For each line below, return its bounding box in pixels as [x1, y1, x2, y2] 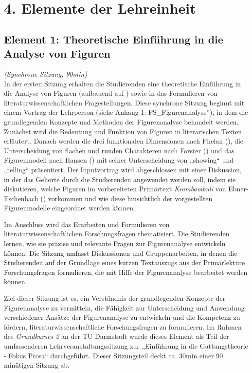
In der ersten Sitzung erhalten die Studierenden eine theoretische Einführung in [4, 78, 241, 88]
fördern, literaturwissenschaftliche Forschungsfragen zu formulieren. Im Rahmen [4, 321, 242, 332]
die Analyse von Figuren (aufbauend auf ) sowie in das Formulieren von [4, 88, 218, 98]
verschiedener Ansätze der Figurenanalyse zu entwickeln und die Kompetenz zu [4, 312, 240, 322]
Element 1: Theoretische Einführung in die [4, 31, 223, 46]
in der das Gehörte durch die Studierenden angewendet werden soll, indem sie [4, 174, 236, 184]
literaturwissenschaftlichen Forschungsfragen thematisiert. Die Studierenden [4, 228, 230, 239]
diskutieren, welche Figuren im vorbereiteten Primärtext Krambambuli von [4, 184, 226, 194]
